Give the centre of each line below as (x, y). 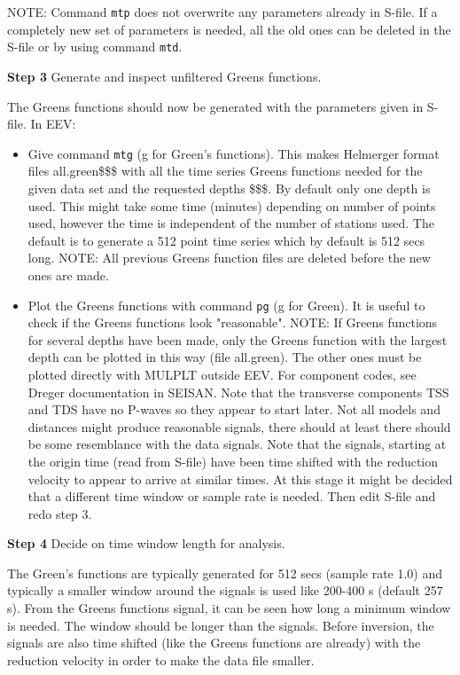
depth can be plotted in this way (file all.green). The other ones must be (225, 357)
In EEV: (53, 124)
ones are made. (68, 275)
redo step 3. (60, 513)
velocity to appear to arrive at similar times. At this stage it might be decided (240, 479)
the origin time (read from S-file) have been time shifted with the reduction (233, 461)
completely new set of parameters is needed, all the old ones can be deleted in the (229, 29)
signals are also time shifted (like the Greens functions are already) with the (214, 643)
